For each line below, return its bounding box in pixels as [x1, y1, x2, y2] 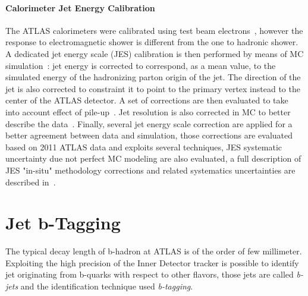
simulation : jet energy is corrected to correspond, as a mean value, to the [5, 59, 276, 71]
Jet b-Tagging [5, 210, 121, 235]
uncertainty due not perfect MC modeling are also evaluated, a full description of [5, 152, 301, 165]
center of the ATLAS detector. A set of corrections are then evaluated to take [5, 94, 288, 106]
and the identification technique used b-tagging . [20, 280, 193, 292]
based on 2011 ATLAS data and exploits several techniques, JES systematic [5, 140, 282, 153]
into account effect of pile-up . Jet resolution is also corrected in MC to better [5, 105, 291, 118]
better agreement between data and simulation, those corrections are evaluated [5, 129, 293, 141]
